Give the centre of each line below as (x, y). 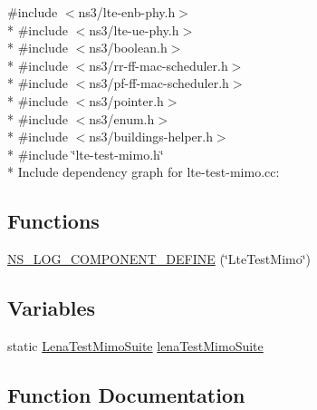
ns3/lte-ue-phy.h (134, 29)
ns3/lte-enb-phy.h (127, 12)
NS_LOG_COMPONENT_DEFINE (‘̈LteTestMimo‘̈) (159, 259)
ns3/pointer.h (126, 100)
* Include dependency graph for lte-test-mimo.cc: (144, 172)
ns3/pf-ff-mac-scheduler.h (159, 83)
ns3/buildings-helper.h (151, 137)
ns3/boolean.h (128, 48)
